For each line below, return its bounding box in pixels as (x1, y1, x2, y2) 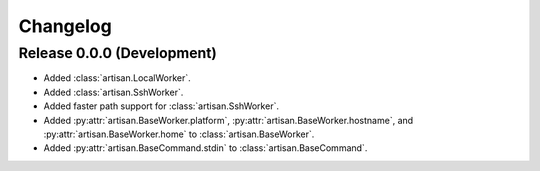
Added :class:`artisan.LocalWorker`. (43, 72, 191, 84)
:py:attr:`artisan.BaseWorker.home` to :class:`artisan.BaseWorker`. (43, 128, 315, 140)
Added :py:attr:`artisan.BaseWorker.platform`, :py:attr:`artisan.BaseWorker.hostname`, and (43, 114, 414, 126)
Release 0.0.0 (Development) (18, 44, 217, 62)
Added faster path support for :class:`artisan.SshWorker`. (43, 100, 280, 112)
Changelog (18, 15, 112, 37)
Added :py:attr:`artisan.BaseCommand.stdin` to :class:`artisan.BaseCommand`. (43, 142, 368, 154)
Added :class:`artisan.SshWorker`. (43, 86, 184, 98)
